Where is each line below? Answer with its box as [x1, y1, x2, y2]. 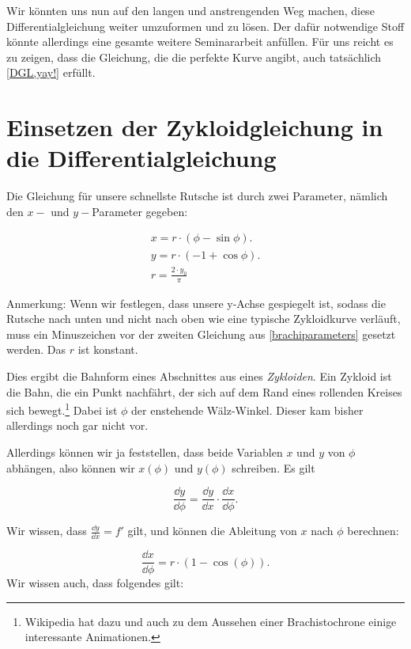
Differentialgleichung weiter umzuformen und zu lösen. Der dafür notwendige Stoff [6, 17, 405, 34]
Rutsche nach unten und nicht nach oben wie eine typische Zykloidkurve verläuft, [6, 310, 401, 327]
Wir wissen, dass [6, 522, 87, 539]
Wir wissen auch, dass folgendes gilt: [6, 575, 184, 591]
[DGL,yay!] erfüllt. [6, 64, 96, 81]
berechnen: [347, 522, 399, 539]
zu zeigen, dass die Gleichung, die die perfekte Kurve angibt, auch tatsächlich [6, 48, 382, 65]
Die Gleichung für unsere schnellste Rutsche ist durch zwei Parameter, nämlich [6, 188, 388, 204]
